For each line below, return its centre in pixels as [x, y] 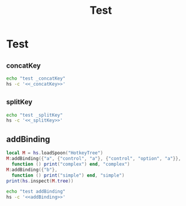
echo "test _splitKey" [34, 115]
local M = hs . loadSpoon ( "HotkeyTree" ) [55, 153]
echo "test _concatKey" [36, 78]
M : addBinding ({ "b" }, [32, 169]
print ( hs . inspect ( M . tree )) [40, 181]
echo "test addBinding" [36, 192]
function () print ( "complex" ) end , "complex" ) [71, 164]
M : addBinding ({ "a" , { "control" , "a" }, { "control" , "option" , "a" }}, [94, 159]
